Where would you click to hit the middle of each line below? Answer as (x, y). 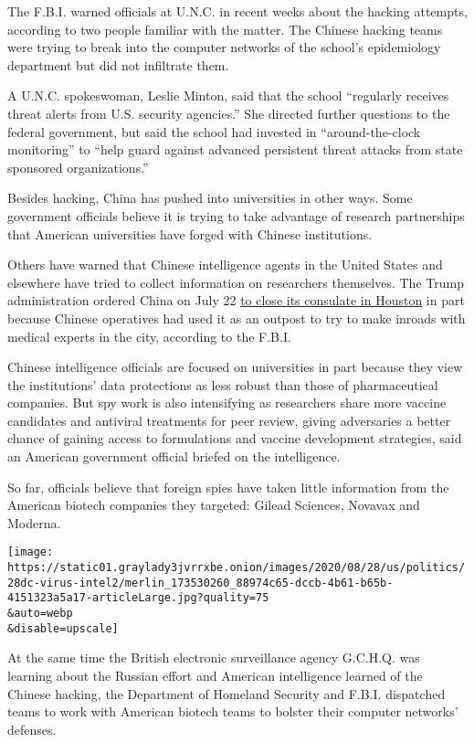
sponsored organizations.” (78, 167)
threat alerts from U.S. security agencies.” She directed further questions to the (229, 113)
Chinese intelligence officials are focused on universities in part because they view (235, 367)
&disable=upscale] (63, 628)
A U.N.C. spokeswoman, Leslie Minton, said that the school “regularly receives (228, 95)
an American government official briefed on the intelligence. (174, 456)
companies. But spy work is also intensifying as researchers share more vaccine (227, 403)
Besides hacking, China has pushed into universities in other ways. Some (210, 198)
